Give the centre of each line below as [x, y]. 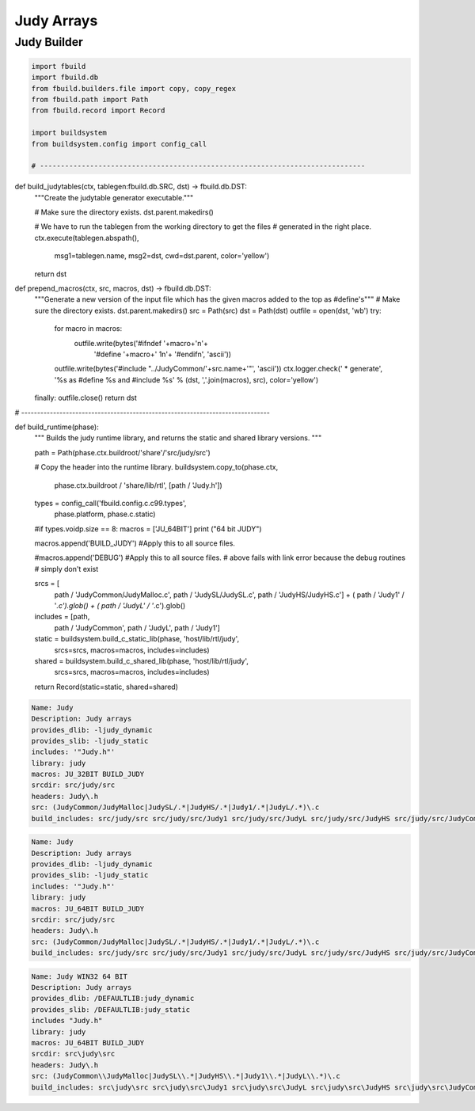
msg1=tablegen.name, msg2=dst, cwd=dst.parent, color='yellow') [162, 256]
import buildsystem [69, 133]
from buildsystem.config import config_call [119, 144]
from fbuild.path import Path [90, 99]
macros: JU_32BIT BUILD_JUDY [88, 774]
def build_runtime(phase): [57, 427]
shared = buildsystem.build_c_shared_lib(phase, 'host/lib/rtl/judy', [142, 660]
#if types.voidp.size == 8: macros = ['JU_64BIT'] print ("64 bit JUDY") [148, 529]
